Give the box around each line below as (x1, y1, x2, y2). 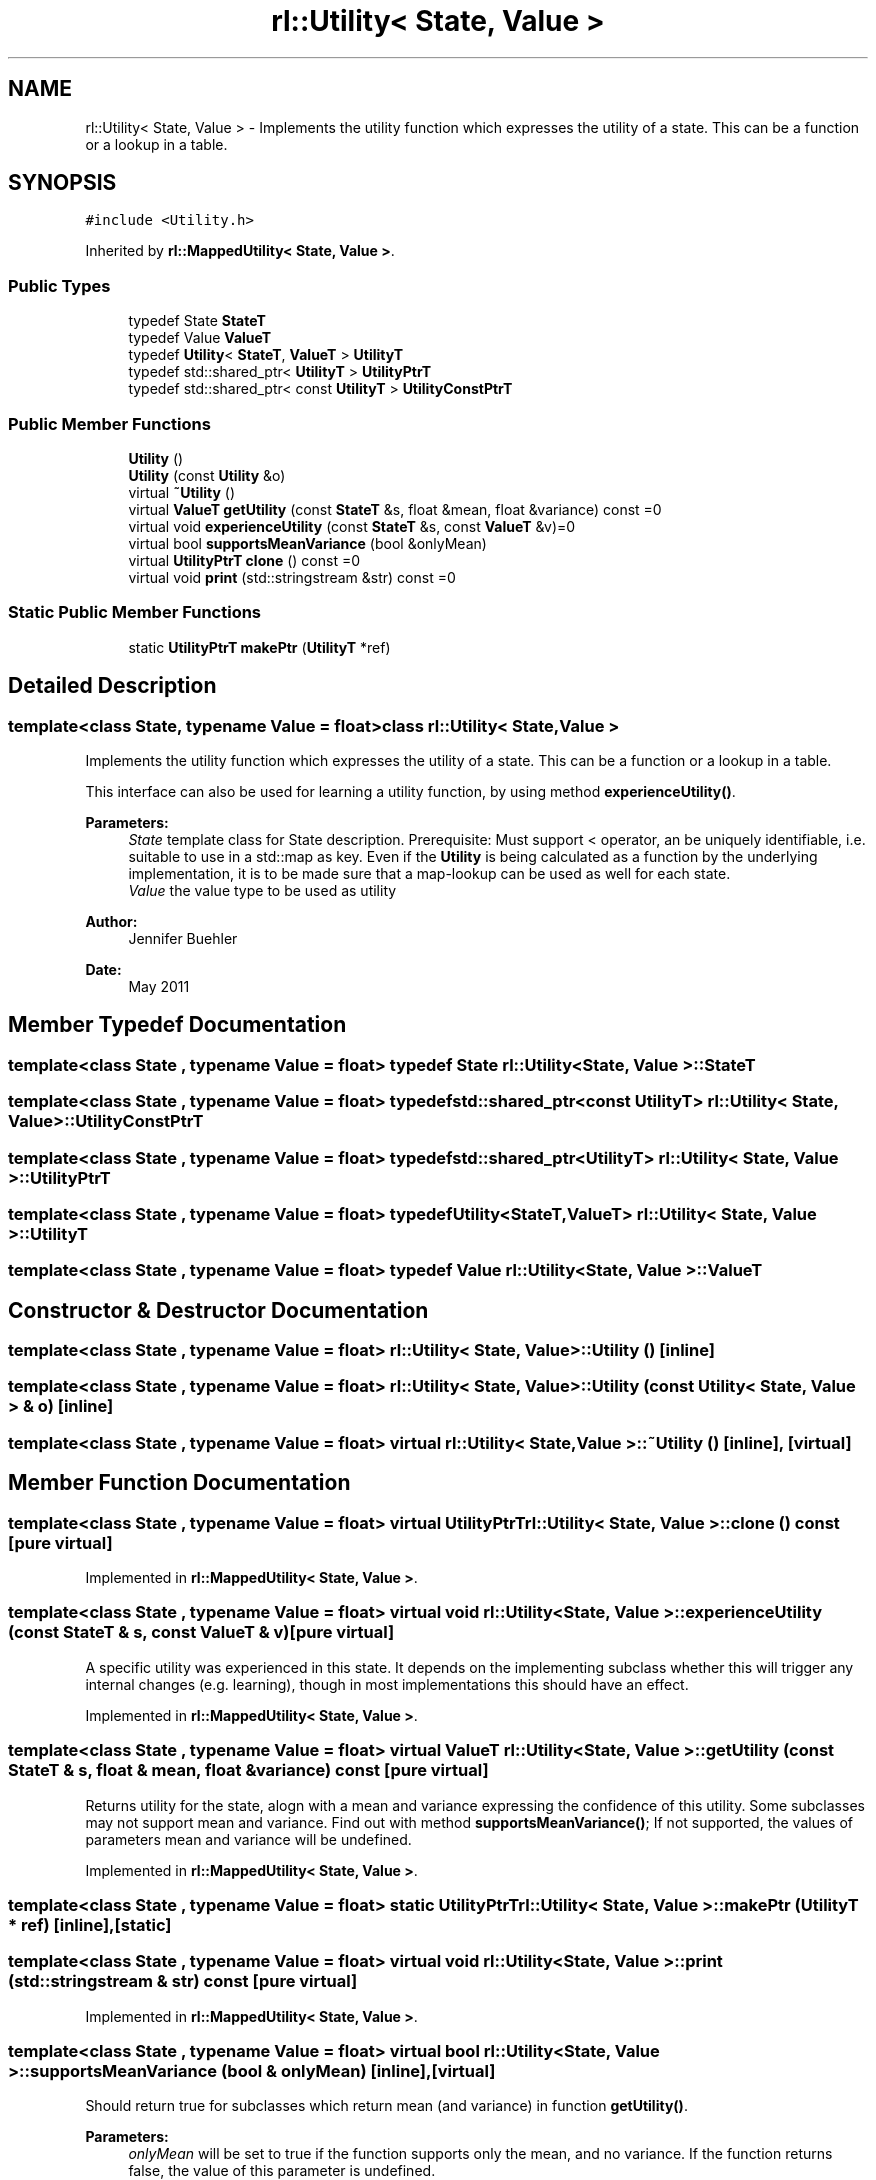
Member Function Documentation (8, 1470, 351, 1496)
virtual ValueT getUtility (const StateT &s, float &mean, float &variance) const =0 (128, 500, 662, 518)
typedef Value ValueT (128, 329, 272, 347)
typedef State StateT (128, 312, 266, 330)
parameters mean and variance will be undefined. (85, 1830, 412, 1848)
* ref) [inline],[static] (8, 1914, 172, 1935)
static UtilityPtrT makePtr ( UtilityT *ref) (128, 638, 391, 656)
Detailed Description (8, 673, 217, 699)
